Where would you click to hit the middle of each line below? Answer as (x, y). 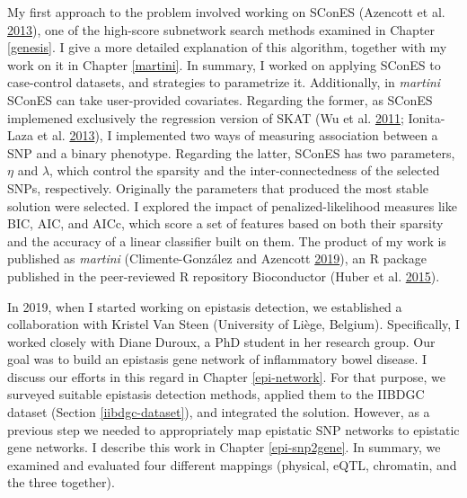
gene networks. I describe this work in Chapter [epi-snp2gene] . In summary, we (224, 447)
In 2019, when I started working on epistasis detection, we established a (205, 306)
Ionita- (427, 117)
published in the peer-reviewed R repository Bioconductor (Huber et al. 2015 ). (224, 276)
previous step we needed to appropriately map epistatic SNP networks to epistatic (233, 429)
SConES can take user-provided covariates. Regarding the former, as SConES (220, 99)
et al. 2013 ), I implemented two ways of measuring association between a (238, 135)
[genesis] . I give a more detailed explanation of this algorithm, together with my (227, 47)
